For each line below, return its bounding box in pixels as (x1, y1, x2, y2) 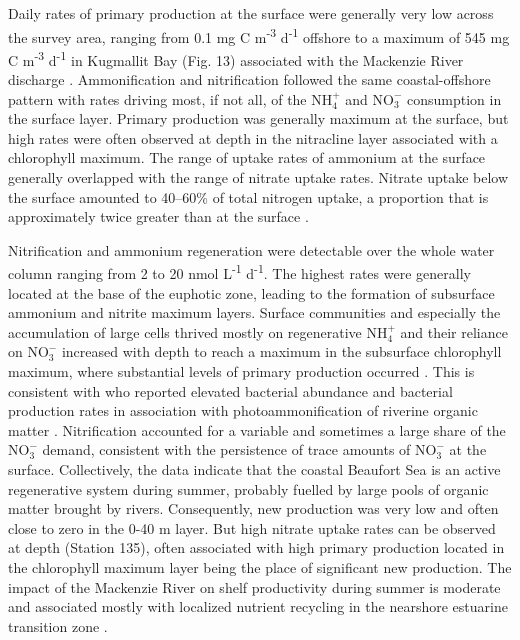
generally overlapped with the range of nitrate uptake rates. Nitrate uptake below (8, 167, 509, 188)
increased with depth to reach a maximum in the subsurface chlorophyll (61, 341, 502, 362)
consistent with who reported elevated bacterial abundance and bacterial (8, 380, 453, 401)
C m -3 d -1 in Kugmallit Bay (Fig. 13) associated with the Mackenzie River (8, 46, 464, 70)
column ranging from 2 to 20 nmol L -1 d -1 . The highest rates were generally (8, 260, 471, 284)
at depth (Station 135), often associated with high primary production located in (8, 537, 505, 558)
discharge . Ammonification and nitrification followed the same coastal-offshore (8, 69, 491, 90)
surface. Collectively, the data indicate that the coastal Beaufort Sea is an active (8, 459, 501, 480)
